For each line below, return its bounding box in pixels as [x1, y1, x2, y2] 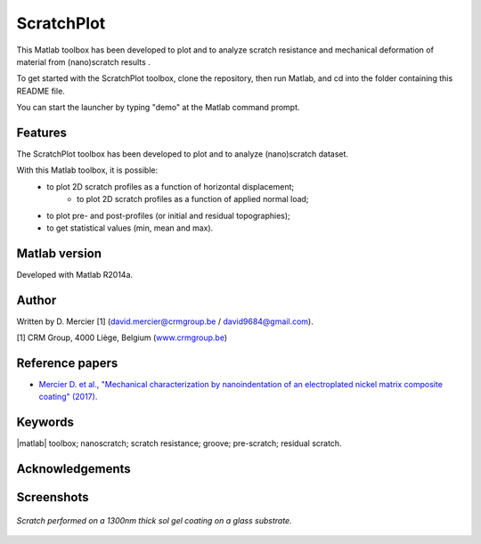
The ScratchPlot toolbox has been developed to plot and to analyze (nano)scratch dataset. [16, 149, 349, 159]
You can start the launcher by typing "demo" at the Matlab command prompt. [16, 102, 300, 113]
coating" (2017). [38, 392, 98, 402]
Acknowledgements [16, 461, 131, 476]
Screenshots [16, 490, 89, 505]
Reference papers [16, 355, 118, 370]
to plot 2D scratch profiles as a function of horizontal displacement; [46, 181, 295, 191]
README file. [16, 85, 66, 96]
